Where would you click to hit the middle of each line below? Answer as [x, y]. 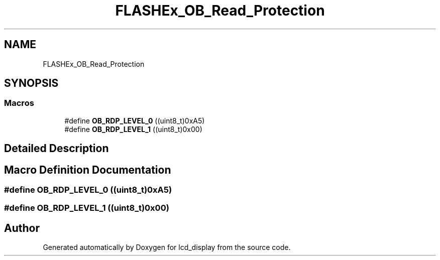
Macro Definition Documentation [88, 170]
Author [22, 228]
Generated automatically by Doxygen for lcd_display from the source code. [167, 247]
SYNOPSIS [31, 83]
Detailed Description [57, 149]
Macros [19, 103]
